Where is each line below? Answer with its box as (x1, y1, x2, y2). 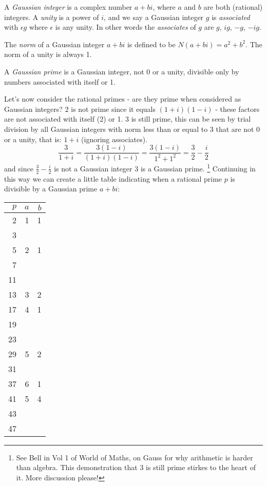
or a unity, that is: (4, 133, 62, 144)
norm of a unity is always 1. (4, 49, 92, 60)
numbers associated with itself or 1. (4, 76, 116, 87)
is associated (212, 11, 250, 22)
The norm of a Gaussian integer (4, 38, 105, 49)
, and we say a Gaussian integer (104, 11, 204, 22)
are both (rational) (203, 2, 263, 12)
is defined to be (127, 38, 176, 49)
